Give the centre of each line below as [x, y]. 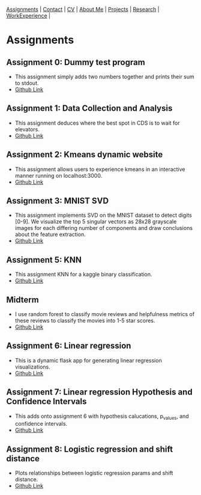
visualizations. [33, 367]
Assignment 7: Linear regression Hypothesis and [100, 392]
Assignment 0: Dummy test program [76, 62]
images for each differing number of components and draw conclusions [104, 228]
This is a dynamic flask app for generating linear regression [88, 360]
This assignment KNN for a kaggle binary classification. [83, 275]
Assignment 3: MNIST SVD [58, 201]
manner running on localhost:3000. [58, 175]
